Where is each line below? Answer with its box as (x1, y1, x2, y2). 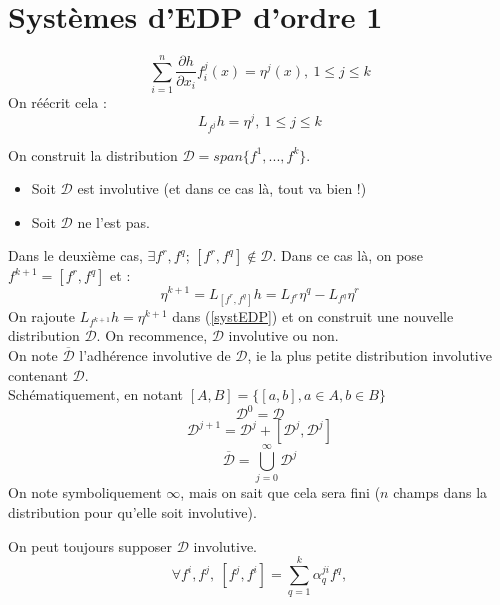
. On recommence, (96, 325, 208, 346)
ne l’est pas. (77, 211, 150, 232)
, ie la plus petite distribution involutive (247, 345, 492, 366)
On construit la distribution (8, 144, 178, 165)
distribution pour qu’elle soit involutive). (8, 502, 257, 523)
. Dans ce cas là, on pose (272, 245, 424, 266)
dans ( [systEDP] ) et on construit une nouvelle (172, 305, 454, 326)
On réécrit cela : (8, 92, 107, 113)
